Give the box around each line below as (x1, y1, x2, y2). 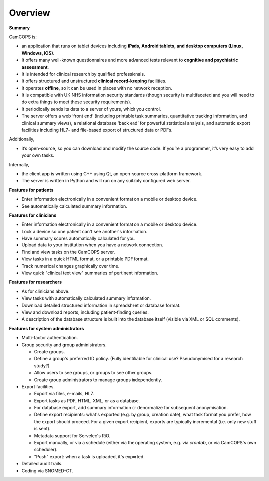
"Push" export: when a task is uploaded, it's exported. (34, 453, 145, 459)
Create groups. (34, 348, 65, 354)
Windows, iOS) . (21, 50, 55, 56)
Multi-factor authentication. (21, 335, 78, 341)
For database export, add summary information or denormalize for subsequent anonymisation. (34, 405, 228, 411)
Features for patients (9, 187, 54, 193)
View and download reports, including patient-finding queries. (21, 309, 149, 315)
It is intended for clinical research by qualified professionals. (21, 71, 145, 77)
